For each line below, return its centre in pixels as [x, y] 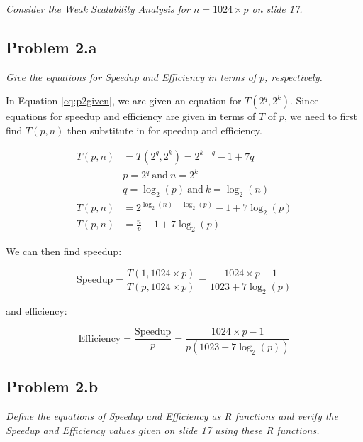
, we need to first [320, 116]
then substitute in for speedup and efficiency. [165, 130]
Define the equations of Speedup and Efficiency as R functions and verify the [172, 416]
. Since [305, 101]
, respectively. [294, 76]
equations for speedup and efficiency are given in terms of [131, 116]
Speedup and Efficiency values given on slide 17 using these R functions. [163, 430]
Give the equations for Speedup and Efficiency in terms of [131, 76]
